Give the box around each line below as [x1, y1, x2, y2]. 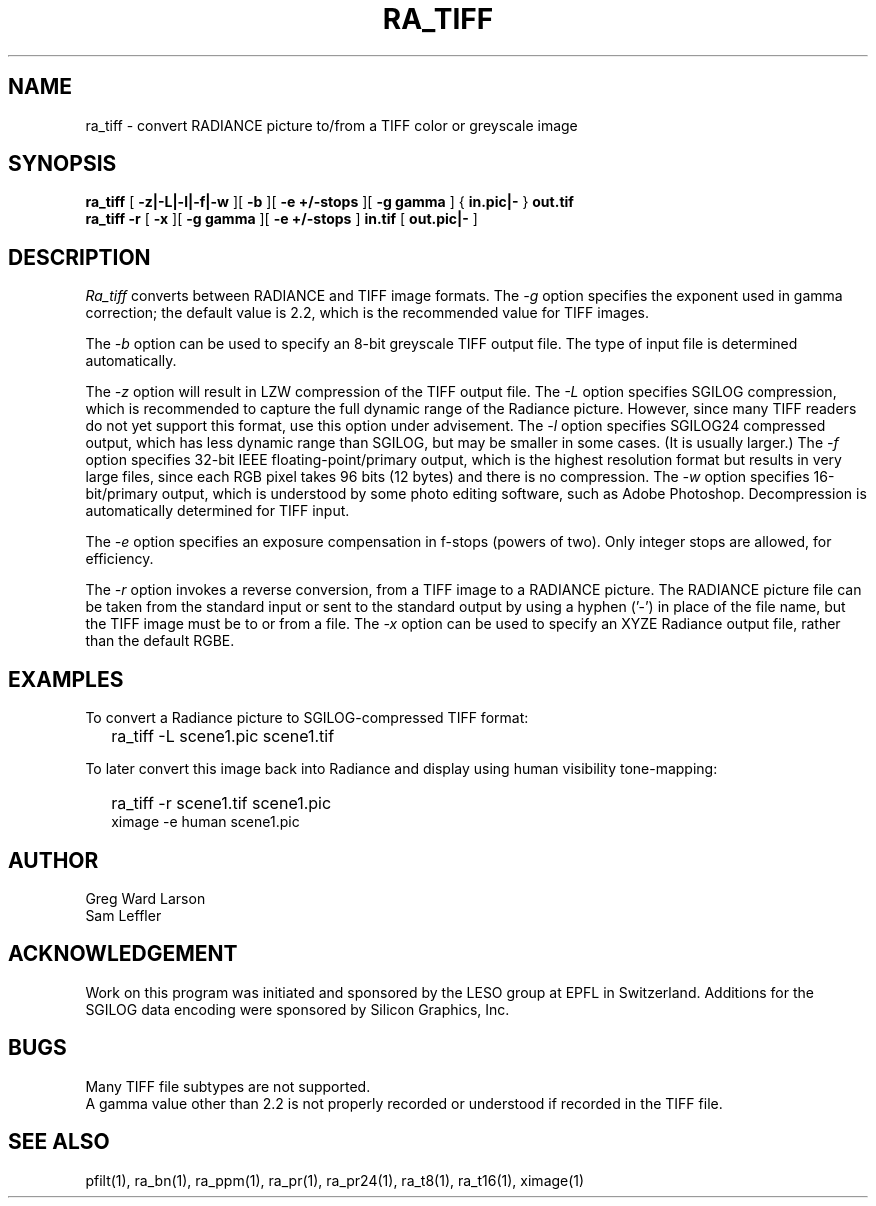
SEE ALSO [8, 1129, 110, 1155]
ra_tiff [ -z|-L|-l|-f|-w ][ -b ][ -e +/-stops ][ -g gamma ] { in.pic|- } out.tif [85, 193, 574, 211]
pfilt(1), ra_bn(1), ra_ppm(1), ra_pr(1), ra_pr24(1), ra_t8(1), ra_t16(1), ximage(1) [85, 1171, 585, 1189]
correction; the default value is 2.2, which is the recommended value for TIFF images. [85, 304, 649, 322]
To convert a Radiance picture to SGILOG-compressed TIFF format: [85, 709, 529, 727]
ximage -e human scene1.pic [111, 813, 300, 831]
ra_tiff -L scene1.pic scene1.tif [111, 726, 335, 747]
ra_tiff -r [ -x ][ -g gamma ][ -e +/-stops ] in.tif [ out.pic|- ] [85, 210, 478, 228]
